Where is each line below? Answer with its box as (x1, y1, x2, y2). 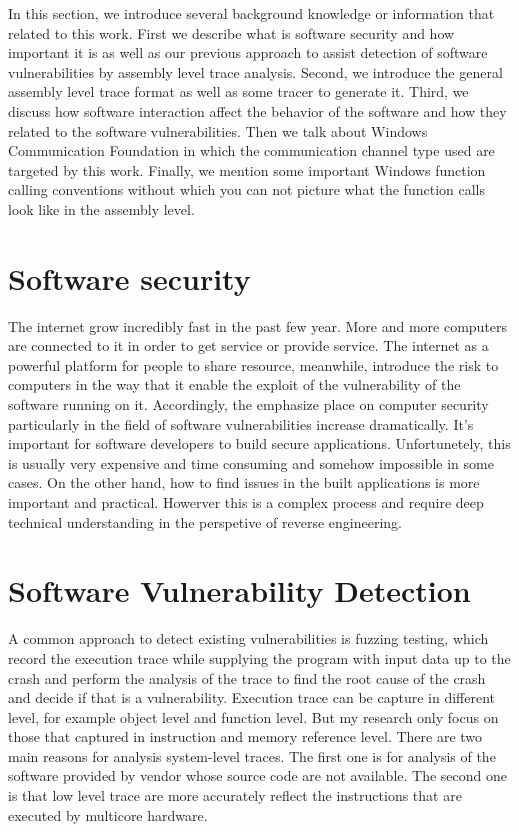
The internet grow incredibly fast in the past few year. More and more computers (8, 315, 508, 336)
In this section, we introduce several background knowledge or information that (8, 3, 495, 23)
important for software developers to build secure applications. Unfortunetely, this (8, 433, 511, 454)
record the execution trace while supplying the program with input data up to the (8, 647, 511, 668)
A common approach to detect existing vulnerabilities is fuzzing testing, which (8, 628, 489, 649)
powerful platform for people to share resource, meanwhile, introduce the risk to (8, 354, 499, 375)
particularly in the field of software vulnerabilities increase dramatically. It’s (8, 413, 474, 434)
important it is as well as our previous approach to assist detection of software (8, 42, 488, 63)
